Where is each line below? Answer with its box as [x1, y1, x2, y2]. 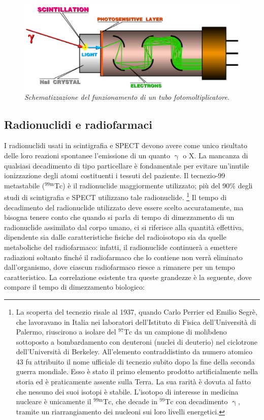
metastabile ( [4, 180, 45, 190]
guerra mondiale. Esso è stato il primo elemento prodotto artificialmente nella [16, 366, 258, 377]
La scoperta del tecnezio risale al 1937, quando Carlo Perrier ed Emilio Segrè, [16, 306, 257, 317]
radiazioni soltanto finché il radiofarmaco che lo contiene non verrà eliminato [4, 251, 243, 262]
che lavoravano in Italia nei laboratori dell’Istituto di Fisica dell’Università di [16, 316, 256, 327]
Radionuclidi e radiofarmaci [4, 116, 152, 132]
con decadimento [176, 396, 228, 407]
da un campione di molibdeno [134, 326, 227, 337]
